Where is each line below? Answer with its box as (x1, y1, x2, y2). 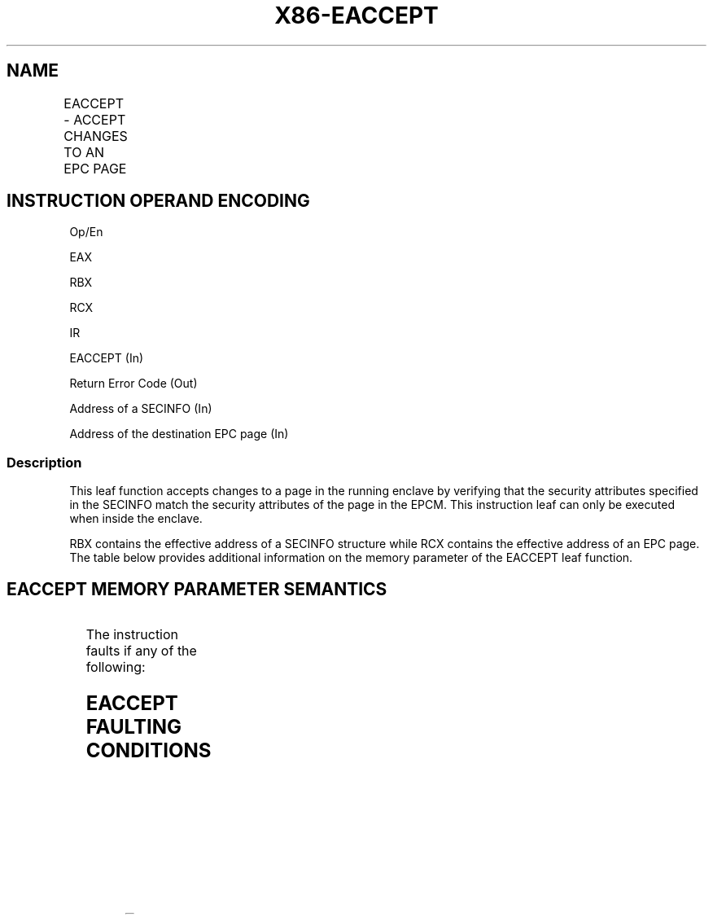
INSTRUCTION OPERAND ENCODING (7, 191, 310, 212)
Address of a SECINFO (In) (69, 401, 212, 416)
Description (7, 454, 82, 471)
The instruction (85, 626, 179, 643)
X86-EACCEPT (274, 2, 439, 29)
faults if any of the (85, 643, 197, 660)
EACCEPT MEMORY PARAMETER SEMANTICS (7, 578, 387, 599)
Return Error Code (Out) (69, 376, 198, 391)
